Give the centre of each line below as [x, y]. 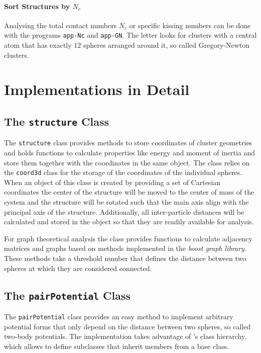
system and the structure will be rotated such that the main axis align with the [126, 202]
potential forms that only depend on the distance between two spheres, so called [127, 326]
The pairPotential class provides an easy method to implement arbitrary [119, 317]
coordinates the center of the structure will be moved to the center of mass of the [129, 192]
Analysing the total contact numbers [60, 25]
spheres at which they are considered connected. [78, 268]
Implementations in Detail [97, 89]
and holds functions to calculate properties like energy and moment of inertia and [130, 153]
